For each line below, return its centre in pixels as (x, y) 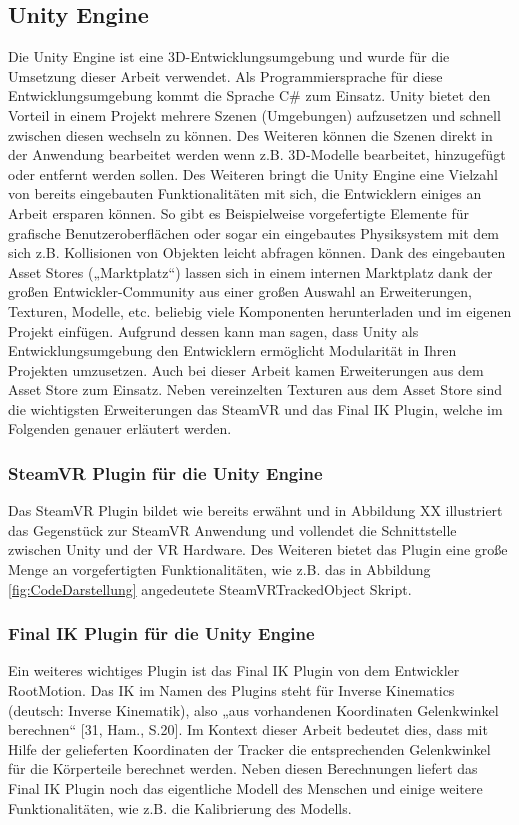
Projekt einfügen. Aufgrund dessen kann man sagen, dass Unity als (213, 330)
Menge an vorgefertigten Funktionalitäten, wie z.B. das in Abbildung (219, 569)
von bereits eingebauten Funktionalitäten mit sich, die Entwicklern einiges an (245, 193)
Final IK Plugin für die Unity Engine (161, 633)
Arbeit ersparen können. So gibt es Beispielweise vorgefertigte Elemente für (238, 212)
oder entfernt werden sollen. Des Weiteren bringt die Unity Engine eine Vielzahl (253, 173)
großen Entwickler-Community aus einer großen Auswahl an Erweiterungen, (240, 291)
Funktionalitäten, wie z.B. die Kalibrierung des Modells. (180, 807)
